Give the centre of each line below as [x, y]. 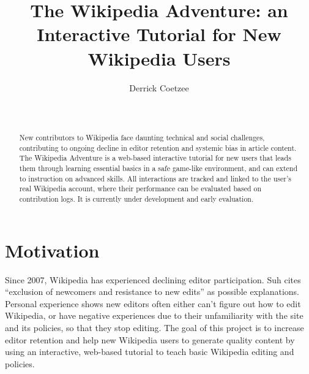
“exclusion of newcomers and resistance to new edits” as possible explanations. [152, 292]
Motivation [52, 250]
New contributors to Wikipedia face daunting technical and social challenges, [142, 138]
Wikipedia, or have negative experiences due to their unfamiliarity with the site [154, 315]
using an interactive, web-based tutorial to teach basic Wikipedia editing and [150, 352]
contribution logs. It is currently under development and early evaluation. [136, 199]
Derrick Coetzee [159, 87]
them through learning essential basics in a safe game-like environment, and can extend [158, 168]
